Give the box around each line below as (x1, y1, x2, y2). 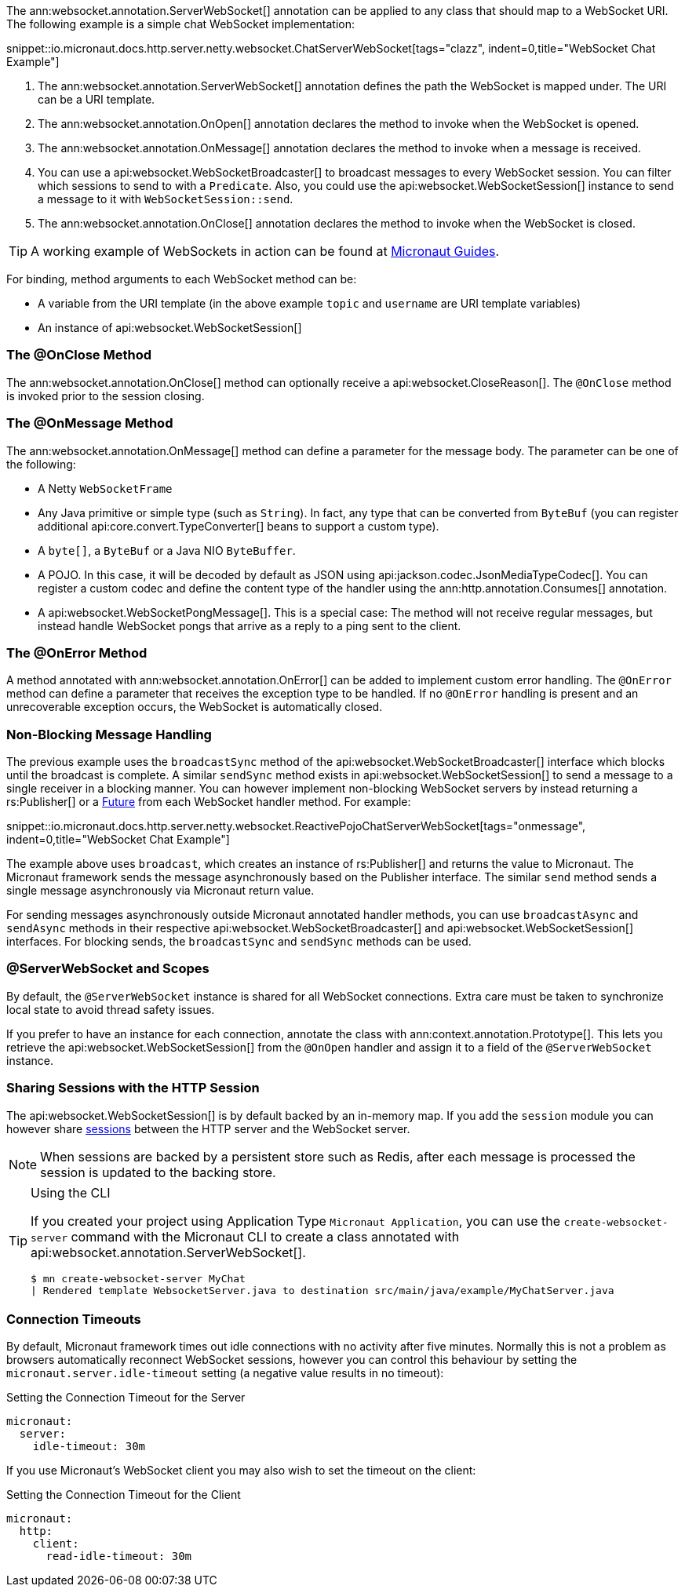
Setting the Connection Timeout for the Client (6, 1488, 241, 1502)
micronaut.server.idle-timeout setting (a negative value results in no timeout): (6, 1366, 444, 1380)
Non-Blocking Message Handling (6, 726, 212, 742)
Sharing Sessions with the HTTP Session (6, 1080, 260, 1096)
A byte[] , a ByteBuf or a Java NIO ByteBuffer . (38, 543, 296, 557)
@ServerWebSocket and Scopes (6, 961, 210, 977)
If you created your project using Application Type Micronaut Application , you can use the (31, 1212, 561, 1229)
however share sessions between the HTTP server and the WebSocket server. (6, 1121, 410, 1136)
